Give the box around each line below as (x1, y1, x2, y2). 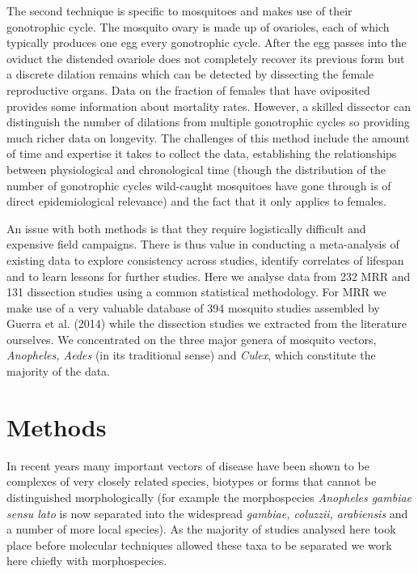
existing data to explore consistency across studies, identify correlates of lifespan (6, 251, 404, 268)
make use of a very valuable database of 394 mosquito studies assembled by (6, 299, 380, 316)
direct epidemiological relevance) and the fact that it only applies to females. (6, 193, 386, 210)
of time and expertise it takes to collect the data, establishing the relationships (6, 145, 397, 162)
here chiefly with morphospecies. (6, 552, 167, 569)
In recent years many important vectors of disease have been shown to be (6, 457, 369, 474)
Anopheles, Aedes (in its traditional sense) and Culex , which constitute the (6, 347, 376, 364)
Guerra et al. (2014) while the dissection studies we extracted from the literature (6, 315, 407, 332)
